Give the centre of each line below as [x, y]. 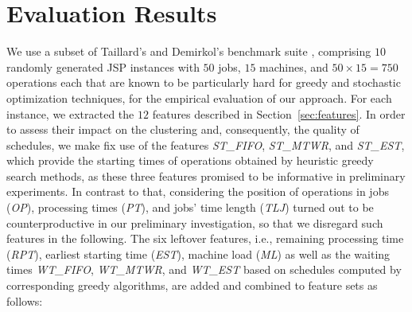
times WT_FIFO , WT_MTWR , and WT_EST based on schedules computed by [204, 269]
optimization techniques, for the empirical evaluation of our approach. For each [199, 97]
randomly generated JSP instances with [103, 66]
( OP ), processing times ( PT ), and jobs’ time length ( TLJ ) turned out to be [190, 207]
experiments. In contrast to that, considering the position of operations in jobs [198, 191]
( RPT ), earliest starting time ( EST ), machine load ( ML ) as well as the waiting [198, 253]
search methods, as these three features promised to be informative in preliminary [206, 175]
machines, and [294, 66]
